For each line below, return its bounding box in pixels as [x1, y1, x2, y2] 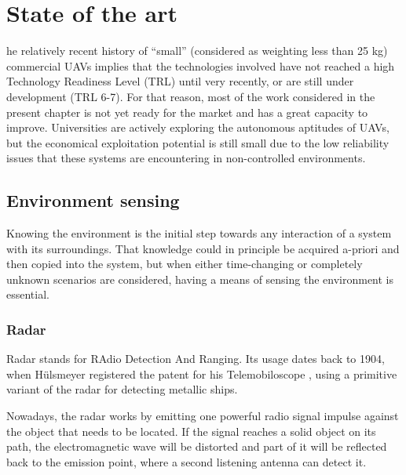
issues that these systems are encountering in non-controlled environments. [6, 150, 366, 166]
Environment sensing [6, 188, 180, 212]
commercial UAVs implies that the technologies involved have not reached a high [6, 57, 395, 74]
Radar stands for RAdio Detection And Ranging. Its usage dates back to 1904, [6, 350, 385, 367]
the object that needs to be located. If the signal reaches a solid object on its [6, 422, 376, 439]
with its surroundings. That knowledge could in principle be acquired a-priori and [6, 240, 400, 256]
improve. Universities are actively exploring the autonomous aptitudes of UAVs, [6, 119, 390, 136]
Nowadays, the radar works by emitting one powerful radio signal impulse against [6, 408, 399, 424]
